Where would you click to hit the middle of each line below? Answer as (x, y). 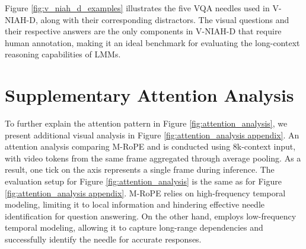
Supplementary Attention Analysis (149, 95)
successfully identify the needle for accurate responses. (103, 239)
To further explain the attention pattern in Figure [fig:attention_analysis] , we (146, 123)
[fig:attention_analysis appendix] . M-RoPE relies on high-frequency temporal (145, 193)
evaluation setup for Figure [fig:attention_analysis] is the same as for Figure (143, 181)
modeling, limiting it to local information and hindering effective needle (135, 204)
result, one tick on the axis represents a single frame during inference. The (140, 169)
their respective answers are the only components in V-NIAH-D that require (143, 31)
